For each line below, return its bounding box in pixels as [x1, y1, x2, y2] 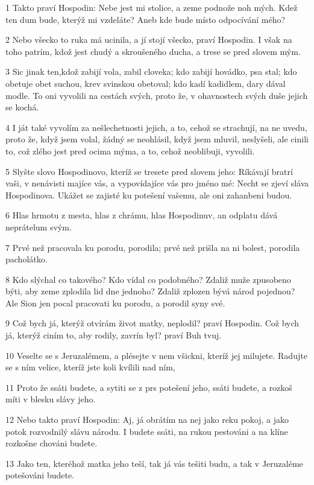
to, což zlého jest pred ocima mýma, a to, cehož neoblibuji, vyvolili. [5, 144, 255, 157]
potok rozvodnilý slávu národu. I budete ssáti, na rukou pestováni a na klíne [5, 425, 288, 437]
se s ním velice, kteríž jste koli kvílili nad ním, [5, 361, 175, 373]
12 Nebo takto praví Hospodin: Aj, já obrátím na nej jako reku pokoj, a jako [5, 413, 289, 426]
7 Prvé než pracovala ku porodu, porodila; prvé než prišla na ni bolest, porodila [5, 241, 300, 253]
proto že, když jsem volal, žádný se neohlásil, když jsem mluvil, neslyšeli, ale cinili [5, 133, 309, 145]
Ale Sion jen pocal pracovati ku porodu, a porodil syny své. [5, 296, 225, 309]
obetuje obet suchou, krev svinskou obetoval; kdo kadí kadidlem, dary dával [5, 77, 286, 89]
